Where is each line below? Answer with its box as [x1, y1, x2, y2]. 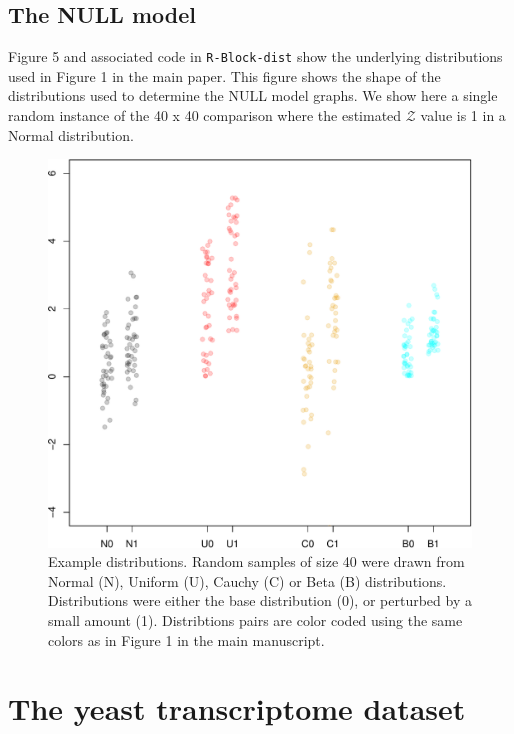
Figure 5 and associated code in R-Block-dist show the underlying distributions [8, 46, 503, 67]
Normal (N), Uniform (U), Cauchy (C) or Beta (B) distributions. [48, 570, 447, 591]
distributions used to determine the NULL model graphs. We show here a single [8, 85, 498, 106]
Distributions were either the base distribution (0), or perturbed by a [48, 590, 472, 611]
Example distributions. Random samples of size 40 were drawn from [48, 551, 465, 572]
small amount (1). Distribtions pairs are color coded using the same [48, 610, 463, 630]
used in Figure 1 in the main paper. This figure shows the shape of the [8, 65, 441, 86]
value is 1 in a [420, 105, 506, 126]
